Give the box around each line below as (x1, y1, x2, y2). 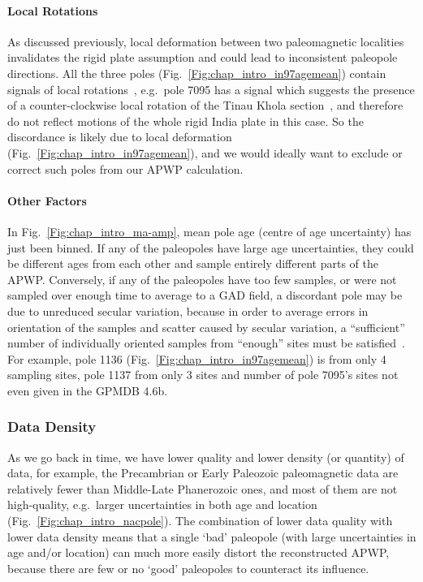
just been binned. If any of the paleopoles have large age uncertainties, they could (7, 239, 414, 256)
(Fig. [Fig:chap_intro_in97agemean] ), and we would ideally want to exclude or (7, 144, 403, 161)
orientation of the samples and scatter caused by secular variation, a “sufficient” (7, 318, 405, 335)
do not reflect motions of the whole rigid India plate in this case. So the (7, 112, 364, 129)
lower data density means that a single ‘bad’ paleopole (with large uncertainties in (7, 528, 417, 545)
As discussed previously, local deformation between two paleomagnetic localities (7, 32, 404, 50)
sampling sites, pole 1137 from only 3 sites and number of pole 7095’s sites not (7, 366, 399, 383)
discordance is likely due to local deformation (7, 128, 232, 145)
